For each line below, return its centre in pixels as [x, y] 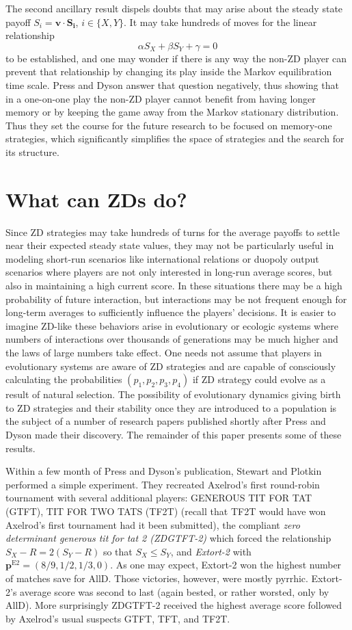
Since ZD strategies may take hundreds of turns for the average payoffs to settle [173, 232]
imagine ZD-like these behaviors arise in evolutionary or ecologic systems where [172, 325]
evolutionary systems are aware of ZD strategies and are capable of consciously [171, 366]
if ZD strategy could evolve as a [259, 379]
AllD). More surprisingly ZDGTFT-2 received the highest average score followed [174, 605]
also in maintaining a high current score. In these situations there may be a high [174, 286]
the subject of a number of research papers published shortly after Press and [166, 421]
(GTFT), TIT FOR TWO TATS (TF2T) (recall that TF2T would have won [166, 511]
